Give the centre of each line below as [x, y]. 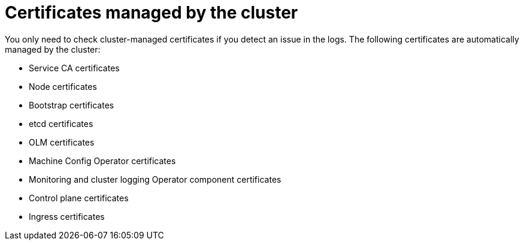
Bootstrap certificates [72, 105]
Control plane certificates [79, 198]
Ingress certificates [67, 216]
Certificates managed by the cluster [152, 13]
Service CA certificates [74, 68]
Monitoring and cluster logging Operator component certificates [155, 179]
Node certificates [63, 86]
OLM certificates [62, 142]
